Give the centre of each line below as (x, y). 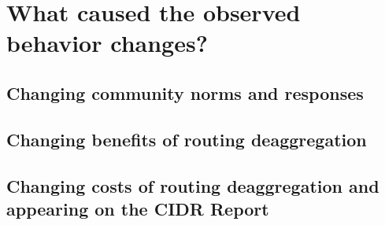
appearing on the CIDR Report (138, 208)
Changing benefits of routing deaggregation (187, 139)
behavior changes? (107, 43)
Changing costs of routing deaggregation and (193, 185)
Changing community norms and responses (185, 92)
